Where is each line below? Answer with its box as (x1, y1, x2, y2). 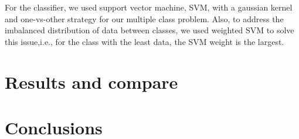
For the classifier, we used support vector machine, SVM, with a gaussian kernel (5, 1, 293, 13)
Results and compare (5, 69, 178, 93)
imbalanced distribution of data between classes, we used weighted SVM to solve (5, 24, 294, 36)
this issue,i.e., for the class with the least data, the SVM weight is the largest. (5, 35, 284, 47)
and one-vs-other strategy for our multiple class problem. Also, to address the (5, 12, 284, 25)
